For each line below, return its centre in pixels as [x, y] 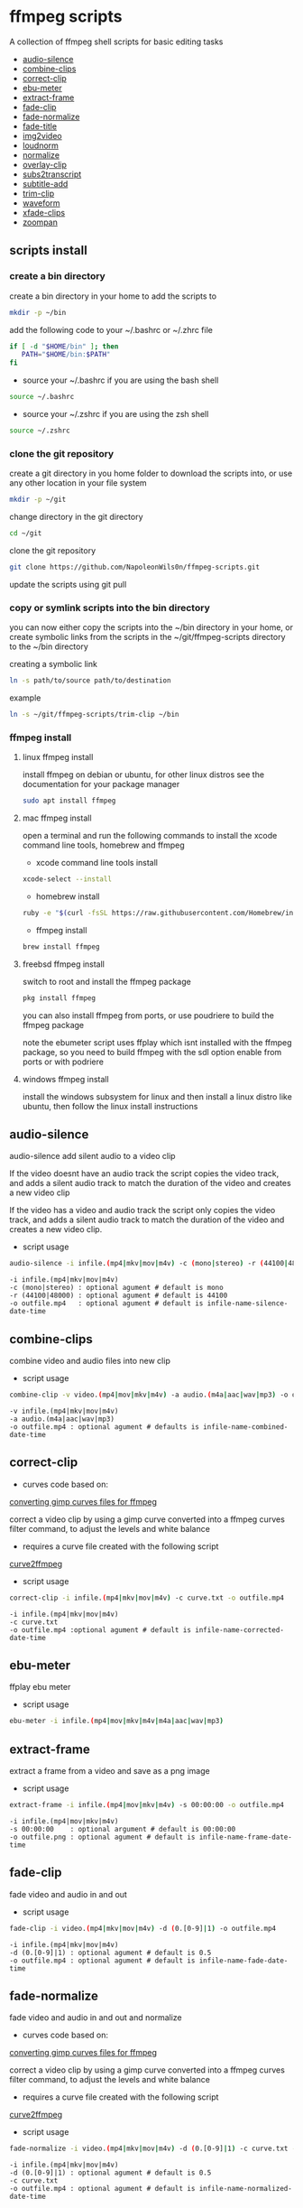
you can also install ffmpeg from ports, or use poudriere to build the [148, 1015]
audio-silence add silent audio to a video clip [92, 1156]
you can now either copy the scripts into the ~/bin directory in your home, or [151, 627]
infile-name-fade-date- [243, 1961]
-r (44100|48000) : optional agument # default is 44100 [119, 1296]
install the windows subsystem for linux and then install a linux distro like [157, 1096]
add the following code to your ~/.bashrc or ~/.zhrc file [111, 329]
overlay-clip [45, 164]
